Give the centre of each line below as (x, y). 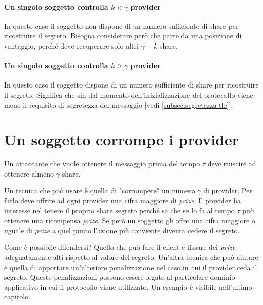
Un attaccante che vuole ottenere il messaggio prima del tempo (102, 164)
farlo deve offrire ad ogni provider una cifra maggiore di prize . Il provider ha (123, 201)
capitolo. (17, 297)
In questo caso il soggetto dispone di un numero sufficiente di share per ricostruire (131, 85)
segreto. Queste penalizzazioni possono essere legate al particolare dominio (120, 277)
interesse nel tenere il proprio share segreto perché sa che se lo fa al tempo (119, 210)
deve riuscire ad (232, 164)
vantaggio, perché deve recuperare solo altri (71, 45)
